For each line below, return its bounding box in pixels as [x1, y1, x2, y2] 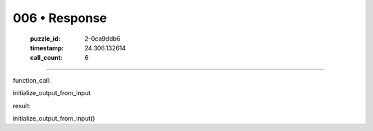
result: [12, 101, 31, 110]
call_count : [30, 54, 64, 62]
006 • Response [12, 10, 107, 26]
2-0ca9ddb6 [84, 34, 121, 43]
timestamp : [30, 43, 64, 52]
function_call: [12, 76, 51, 84]
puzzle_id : [30, 34, 61, 43]
